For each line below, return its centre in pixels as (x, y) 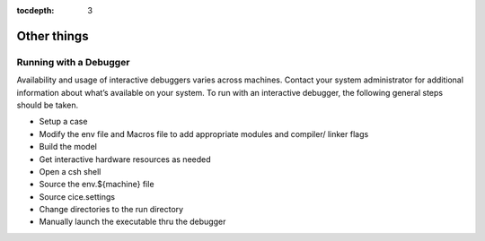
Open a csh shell (70, 171)
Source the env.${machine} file (97, 185)
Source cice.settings (77, 196)
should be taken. (48, 105)
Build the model (68, 147)
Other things (53, 36)
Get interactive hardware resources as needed (125, 159)
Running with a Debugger (73, 62)
